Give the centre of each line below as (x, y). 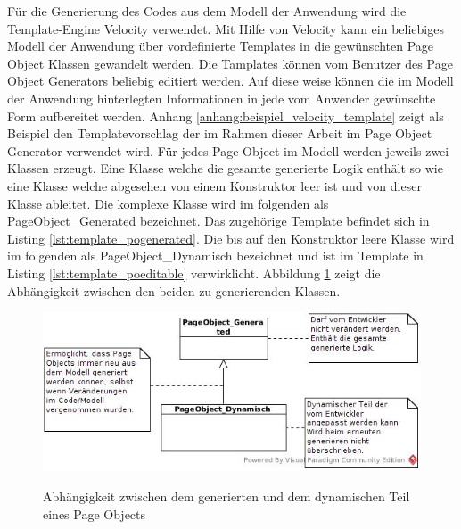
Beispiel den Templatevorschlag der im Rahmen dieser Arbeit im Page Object (220, 133)
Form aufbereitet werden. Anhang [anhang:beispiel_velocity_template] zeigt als (226, 116)
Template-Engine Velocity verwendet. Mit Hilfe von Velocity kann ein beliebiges (226, 28)
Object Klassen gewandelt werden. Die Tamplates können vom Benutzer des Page (230, 63)
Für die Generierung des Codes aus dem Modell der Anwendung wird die (207, 11)
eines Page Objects (95, 513)
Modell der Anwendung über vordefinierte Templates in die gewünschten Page (221, 46)
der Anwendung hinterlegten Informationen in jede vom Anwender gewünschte (222, 98)
